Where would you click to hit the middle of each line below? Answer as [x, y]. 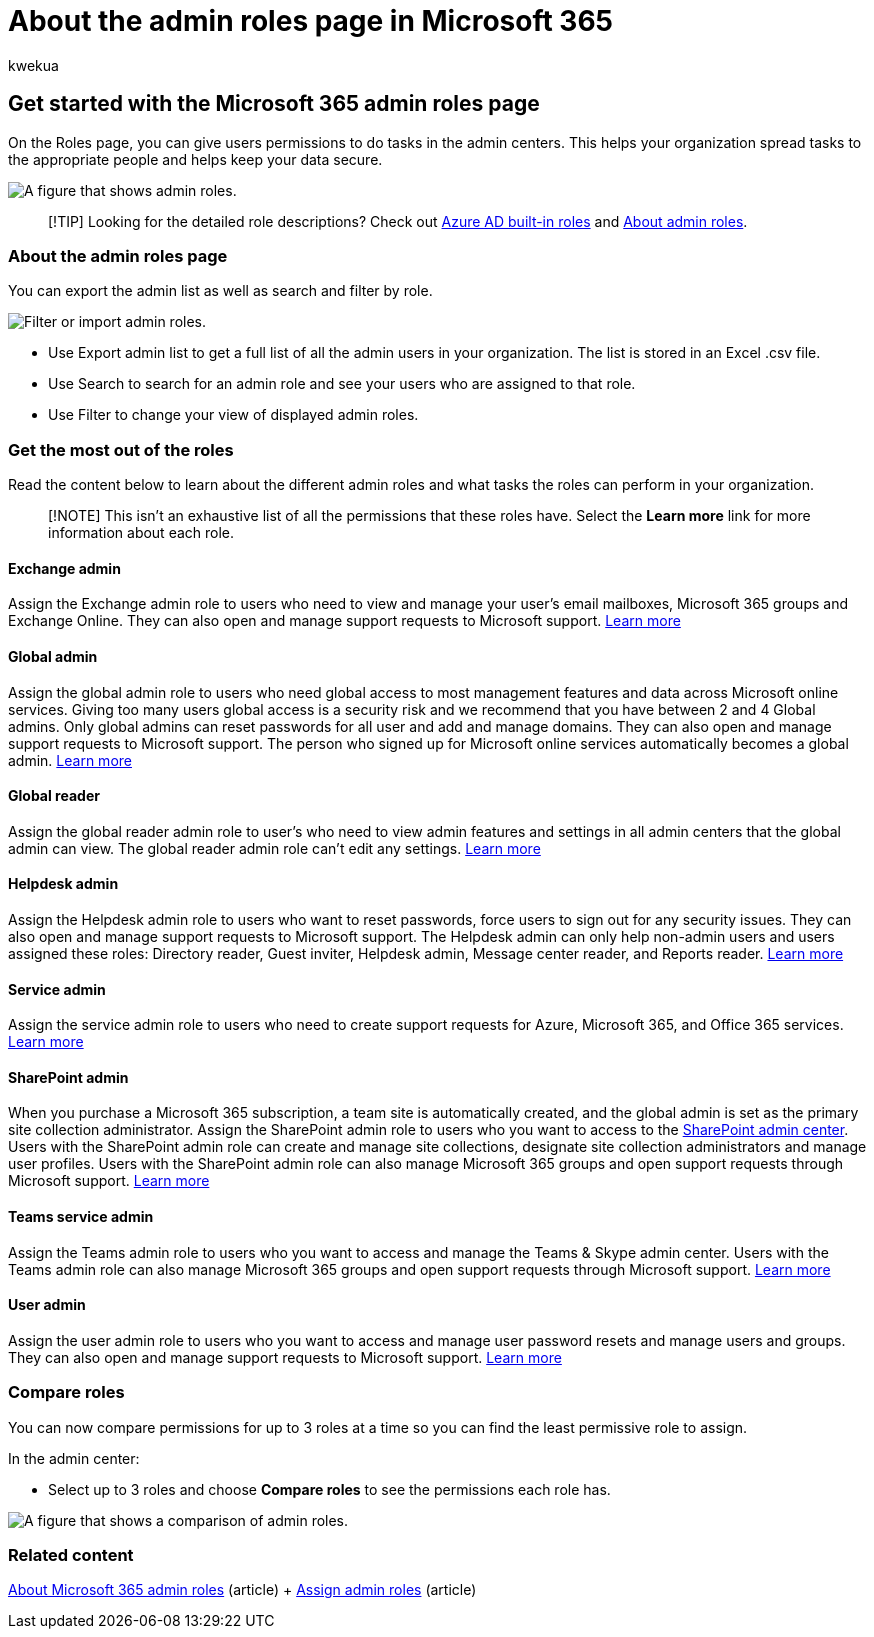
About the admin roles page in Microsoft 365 [311, 21]
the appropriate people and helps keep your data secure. [195, 159]
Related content [71, 1554]
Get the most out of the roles [121, 449]
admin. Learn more [70, 760]
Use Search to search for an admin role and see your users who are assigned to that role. [342, 384]
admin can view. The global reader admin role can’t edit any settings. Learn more [274, 848]
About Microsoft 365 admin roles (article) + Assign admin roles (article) [242, 1590]
